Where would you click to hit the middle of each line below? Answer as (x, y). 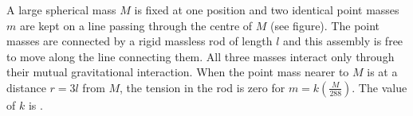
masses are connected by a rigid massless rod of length (140, 41)
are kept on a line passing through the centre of (136, 25)
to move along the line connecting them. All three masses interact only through (201, 56)
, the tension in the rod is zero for (203, 87)
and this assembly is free (343, 41)
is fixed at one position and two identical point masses (267, 10)
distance (26, 87)
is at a (382, 72)
